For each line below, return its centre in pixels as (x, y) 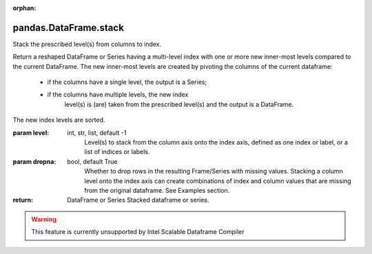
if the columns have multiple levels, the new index (118, 95)
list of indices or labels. (117, 152)
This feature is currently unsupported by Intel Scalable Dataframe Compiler (138, 232)
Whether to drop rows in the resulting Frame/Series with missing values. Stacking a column (214, 171)
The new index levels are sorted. (59, 120)
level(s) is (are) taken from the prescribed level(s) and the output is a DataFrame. (179, 104)
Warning (44, 219)
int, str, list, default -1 (97, 133)
